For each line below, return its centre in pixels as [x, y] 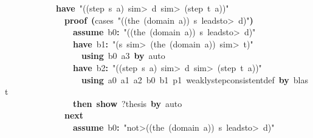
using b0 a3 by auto [123, 56]
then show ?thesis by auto [128, 103]
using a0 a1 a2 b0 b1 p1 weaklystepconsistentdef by [185, 79]
